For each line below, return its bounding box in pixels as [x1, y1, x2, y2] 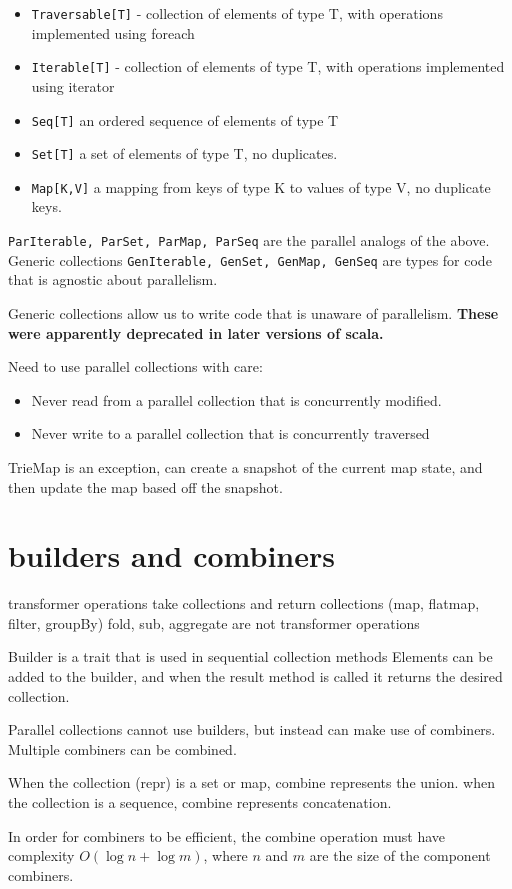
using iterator [31, 75, 115, 96]
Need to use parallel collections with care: [8, 356, 263, 377]
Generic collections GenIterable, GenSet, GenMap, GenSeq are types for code [8, 249, 492, 270]
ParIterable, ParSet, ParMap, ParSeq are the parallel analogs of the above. [8, 230, 490, 251]
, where [203, 845, 248, 866]
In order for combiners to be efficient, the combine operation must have [8, 825, 446, 846]
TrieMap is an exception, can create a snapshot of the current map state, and [8, 456, 483, 477]
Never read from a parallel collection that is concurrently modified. [31, 389, 442, 410]
